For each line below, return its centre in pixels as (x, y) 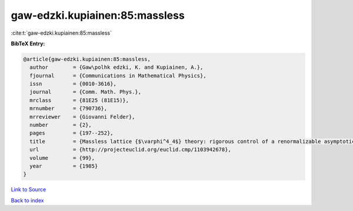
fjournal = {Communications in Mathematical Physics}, (118, 76)
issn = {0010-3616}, (73, 84)
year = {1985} (64, 166)
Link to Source (29, 190)
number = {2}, (61, 125)
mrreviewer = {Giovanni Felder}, (82, 117)
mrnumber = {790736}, (69, 108)
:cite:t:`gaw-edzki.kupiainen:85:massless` (61, 33)
